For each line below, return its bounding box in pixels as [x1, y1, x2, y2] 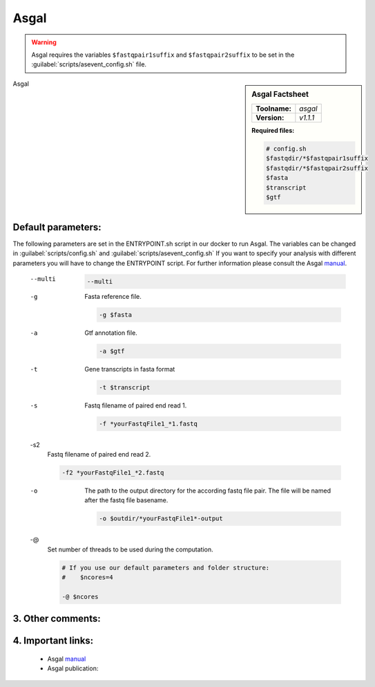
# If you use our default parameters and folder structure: [61, 564, 270, 571]
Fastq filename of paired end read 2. [47, 450, 151, 459]
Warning [31, 38, 57, 46]
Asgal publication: [47, 664, 99, 672]
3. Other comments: [12, 613, 101, 625]
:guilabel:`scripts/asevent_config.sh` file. [31, 60, 147, 68]
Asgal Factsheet [251, 89, 309, 99]
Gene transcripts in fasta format [84, 365, 175, 373]
